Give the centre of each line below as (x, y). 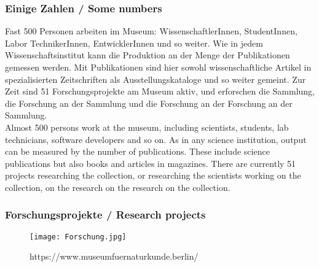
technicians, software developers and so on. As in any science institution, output (156, 139)
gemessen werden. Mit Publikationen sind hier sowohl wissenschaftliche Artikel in (158, 67)
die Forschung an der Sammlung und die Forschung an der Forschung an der (149, 103)
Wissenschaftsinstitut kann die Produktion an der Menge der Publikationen (148, 55)
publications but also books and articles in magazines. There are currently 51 (151, 163)
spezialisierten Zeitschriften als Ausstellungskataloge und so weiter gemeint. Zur (156, 79)
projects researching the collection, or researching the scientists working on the (153, 175)
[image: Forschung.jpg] (78, 237)
